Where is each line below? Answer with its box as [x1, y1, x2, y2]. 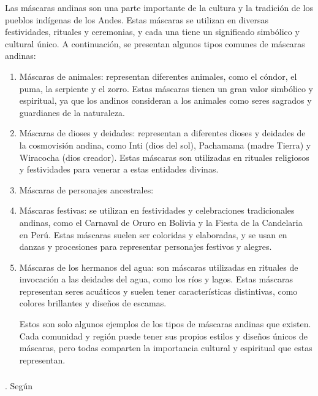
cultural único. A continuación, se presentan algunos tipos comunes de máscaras [5, 37, 305, 50]
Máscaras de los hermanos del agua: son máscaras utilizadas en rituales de [19, 260, 298, 273]
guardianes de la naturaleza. [19, 106, 125, 118]
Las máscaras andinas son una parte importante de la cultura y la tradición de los [5, 1, 313, 14]
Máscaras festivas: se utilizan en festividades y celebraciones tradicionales [19, 204, 295, 217]
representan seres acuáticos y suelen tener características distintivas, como [19, 284, 298, 297]
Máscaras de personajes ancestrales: [19, 183, 154, 196]
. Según [5, 379, 33, 392]
